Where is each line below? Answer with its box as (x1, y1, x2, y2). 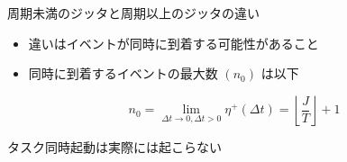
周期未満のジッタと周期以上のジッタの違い (7, 4, 260, 22)
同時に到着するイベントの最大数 (28, 64, 218, 83)
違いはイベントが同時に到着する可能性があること (28, 33, 319, 52)
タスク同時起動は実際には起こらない (7, 137, 222, 156)
